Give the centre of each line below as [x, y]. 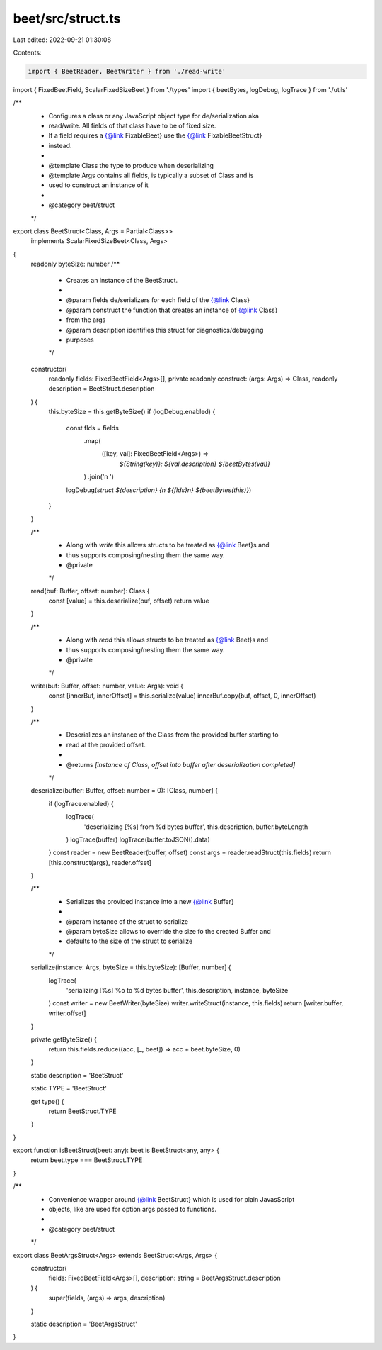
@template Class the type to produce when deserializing [131, 165]
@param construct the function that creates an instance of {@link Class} [172, 310]
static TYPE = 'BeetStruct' [69, 1088]
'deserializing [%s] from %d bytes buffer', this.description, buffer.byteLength [196, 827]
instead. [60, 145]
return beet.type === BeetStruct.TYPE [87, 1160]
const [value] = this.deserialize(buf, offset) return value [129, 601]
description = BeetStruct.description [102, 389]
